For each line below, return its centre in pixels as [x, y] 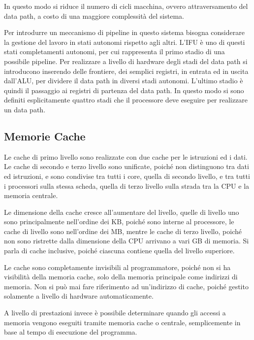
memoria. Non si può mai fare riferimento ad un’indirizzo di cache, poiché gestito [126, 286]
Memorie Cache [45, 136]
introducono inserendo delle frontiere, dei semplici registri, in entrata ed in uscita [126, 71]
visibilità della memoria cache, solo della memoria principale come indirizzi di [121, 277]
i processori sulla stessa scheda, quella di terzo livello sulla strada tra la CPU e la [127, 186]
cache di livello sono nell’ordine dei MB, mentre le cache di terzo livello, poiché [123, 231]
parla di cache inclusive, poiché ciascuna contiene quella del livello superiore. [119, 251]
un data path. [25, 109]
